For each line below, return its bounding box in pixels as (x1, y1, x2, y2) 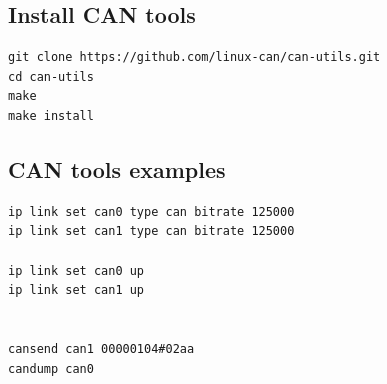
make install (8, 108, 94, 123)
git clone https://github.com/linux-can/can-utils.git (8, 50, 381, 65)
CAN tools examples (8, 153, 226, 184)
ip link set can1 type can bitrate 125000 (8, 224, 295, 239)
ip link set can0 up (8, 263, 145, 278)
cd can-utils (8, 69, 94, 84)
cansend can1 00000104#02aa (8, 341, 195, 356)
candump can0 (8, 361, 94, 376)
